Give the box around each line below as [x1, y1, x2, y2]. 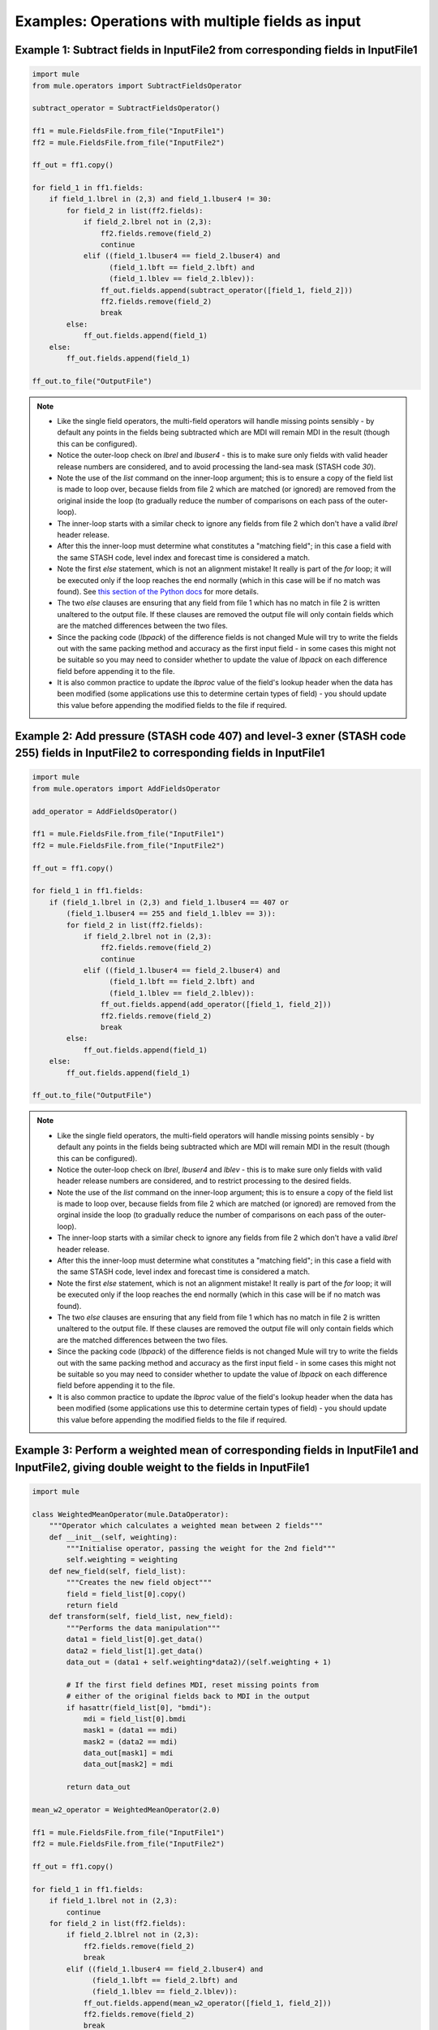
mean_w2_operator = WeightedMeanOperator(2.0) [32, 1805, 221, 1815]
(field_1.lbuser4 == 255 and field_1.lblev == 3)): [66, 909, 277, 918]
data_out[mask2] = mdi [83, 1760, 174, 1769]
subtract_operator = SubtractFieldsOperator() [32, 104, 221, 113]
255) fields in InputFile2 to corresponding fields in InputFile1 [15, 746, 325, 760]
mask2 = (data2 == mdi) [83, 1737, 178, 1746]
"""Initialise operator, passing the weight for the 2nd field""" [66, 1544, 337, 1553]
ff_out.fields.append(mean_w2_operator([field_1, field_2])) [83, 1998, 332, 2007]
